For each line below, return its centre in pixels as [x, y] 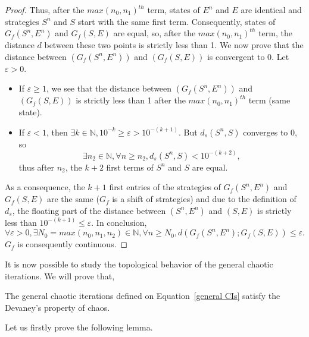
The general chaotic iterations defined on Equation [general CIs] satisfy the [143, 296]
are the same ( [73, 199]
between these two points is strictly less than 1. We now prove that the [174, 45]
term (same [269, 100]
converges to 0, [270, 132]
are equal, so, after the [154, 33]
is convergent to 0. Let [248, 56]
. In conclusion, [119, 222]
